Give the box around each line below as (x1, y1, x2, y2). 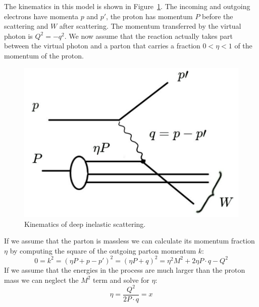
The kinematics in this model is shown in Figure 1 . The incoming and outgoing (4, 1, 250, 11)
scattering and (4, 21, 48, 31)
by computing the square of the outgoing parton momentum (10, 245, 196, 256)
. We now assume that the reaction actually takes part (64, 30, 233, 41)
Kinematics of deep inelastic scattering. (24, 218, 146, 229)
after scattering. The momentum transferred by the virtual (59, 21, 241, 31)
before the (202, 11, 233, 21)
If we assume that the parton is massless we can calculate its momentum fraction (4, 235, 255, 246)
